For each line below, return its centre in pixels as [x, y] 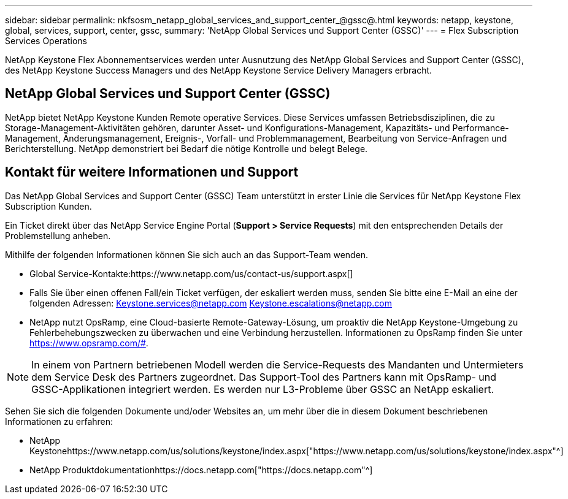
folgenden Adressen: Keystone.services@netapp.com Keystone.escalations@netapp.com [211, 303]
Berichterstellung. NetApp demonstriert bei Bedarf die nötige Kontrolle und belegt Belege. [186, 148]
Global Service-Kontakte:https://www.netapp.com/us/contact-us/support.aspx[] [191, 273]
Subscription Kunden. [48, 206]
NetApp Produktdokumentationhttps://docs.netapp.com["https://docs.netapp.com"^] [201, 470]
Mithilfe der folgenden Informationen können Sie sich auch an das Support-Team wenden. [187, 254]
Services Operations [46, 41]
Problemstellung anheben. [58, 235]
